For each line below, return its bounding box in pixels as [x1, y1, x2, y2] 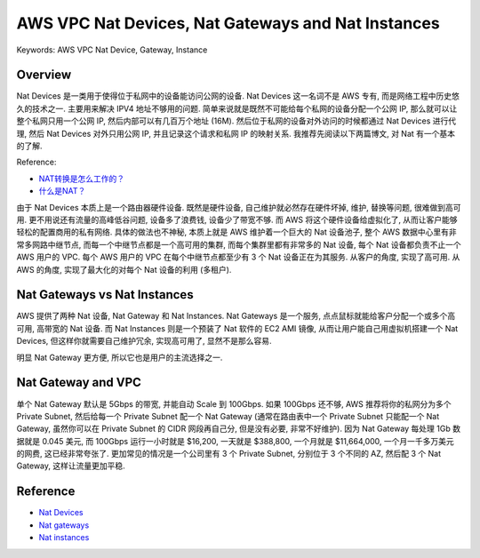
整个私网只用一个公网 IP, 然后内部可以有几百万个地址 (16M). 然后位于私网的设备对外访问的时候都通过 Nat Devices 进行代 [16, 116, 457, 126]
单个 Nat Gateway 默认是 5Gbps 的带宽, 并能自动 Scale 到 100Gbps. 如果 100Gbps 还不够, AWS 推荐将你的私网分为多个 [16, 398, 452, 409]
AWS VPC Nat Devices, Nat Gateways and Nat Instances [16, 13, 440, 33]
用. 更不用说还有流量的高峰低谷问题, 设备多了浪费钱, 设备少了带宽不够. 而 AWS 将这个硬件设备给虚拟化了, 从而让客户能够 [16, 214, 458, 225]
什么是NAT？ [38, 186, 86, 196]
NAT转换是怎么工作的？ [38, 173, 125, 184]
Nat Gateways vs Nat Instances [16, 287, 195, 302]
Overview [16, 68, 72, 83]
